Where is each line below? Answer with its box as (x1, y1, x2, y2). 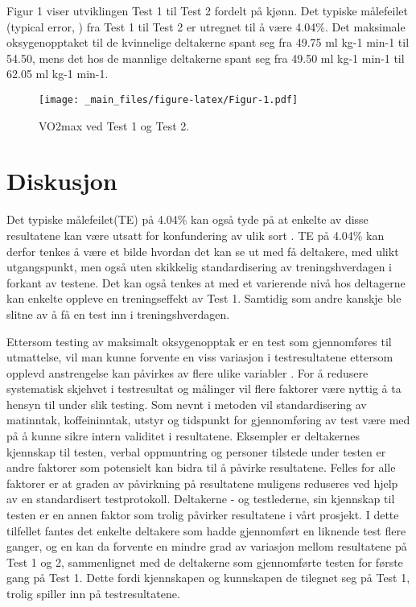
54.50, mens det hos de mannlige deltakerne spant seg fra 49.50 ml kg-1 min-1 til (6, 49, 405, 66)
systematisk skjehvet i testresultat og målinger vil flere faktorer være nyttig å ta (6, 380, 402, 397)
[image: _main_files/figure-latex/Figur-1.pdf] (39, 93, 299, 105)
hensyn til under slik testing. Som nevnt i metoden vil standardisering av (6, 395, 367, 412)
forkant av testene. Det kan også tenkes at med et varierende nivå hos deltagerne (6, 274, 406, 291)
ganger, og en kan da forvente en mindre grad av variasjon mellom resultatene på (6, 538, 407, 555)
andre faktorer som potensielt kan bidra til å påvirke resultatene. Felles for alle (6, 459, 396, 476)
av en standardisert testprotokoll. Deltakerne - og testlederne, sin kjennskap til (6, 490, 395, 507)
